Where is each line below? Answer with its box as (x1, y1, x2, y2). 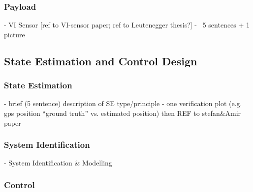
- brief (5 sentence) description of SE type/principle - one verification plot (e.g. (4, 98, 242, 109)
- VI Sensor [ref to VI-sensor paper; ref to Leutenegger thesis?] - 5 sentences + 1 (4, 20, 250, 30)
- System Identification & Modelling (4, 158, 112, 168)
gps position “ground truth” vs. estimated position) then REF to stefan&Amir (4, 108, 241, 118)
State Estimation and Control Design (4, 53, 197, 68)
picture (4, 29, 25, 39)
